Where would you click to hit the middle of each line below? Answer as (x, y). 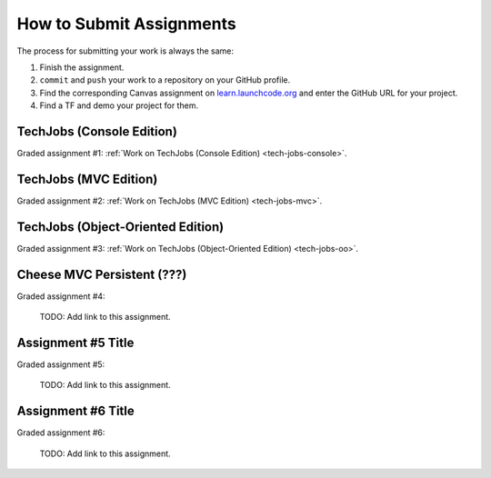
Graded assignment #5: (61, 364)
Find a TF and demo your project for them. (119, 105)
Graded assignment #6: (61, 433)
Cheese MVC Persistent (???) (102, 274)
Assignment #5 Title (75, 342)
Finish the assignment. (82, 67)
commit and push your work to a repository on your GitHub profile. (165, 80)
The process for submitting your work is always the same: (125, 51)
